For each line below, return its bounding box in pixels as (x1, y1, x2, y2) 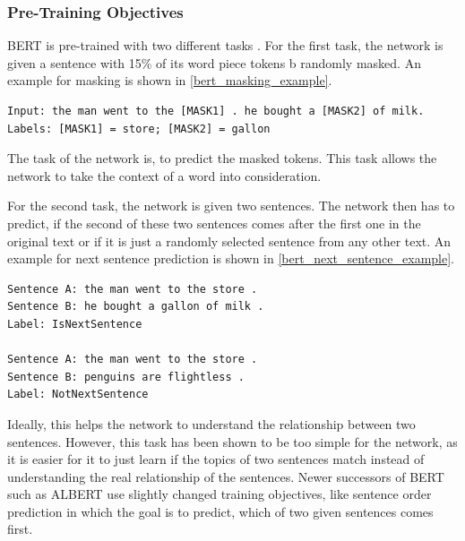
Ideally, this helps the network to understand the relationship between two (7, 414, 416, 433)
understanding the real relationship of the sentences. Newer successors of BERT (7, 467, 444, 485)
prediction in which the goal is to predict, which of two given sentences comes (7, 502, 434, 520)
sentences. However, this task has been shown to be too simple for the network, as (7, 432, 458, 451)
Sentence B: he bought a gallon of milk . (7, 300, 264, 313)
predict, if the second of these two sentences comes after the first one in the (7, 213, 421, 232)
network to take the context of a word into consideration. (7, 166, 322, 185)
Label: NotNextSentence (7, 388, 149, 401)
